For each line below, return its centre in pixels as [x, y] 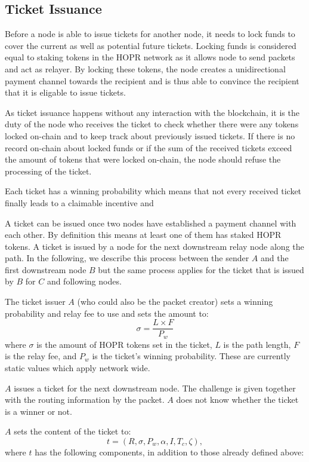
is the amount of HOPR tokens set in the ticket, [124, 344]
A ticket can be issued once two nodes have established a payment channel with [151, 223]
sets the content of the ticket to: [72, 431]
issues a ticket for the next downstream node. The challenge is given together [155, 388]
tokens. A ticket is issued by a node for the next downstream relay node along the [154, 246]
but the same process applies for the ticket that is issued [201, 269]
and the [275, 258]
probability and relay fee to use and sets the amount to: [107, 313]
